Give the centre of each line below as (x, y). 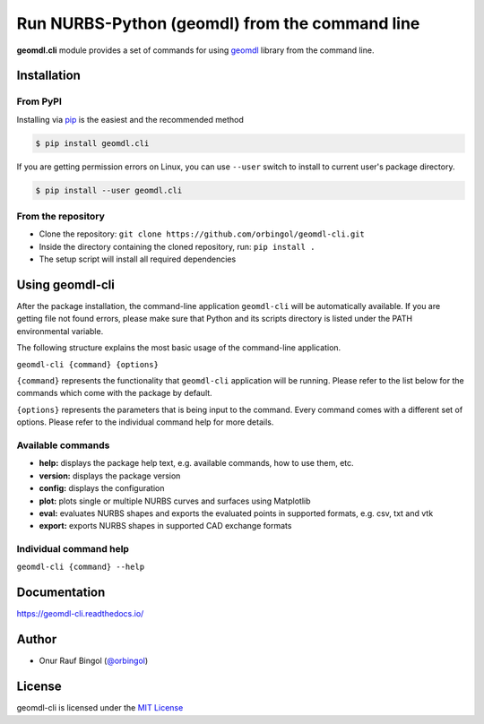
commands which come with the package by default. (114, 393)
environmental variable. (60, 331)
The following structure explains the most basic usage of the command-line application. (179, 348)
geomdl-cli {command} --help (81, 567)
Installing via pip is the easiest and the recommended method (130, 119)
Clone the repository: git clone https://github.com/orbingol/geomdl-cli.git (202, 234)
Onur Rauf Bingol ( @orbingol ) (94, 661)
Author (37, 639)
